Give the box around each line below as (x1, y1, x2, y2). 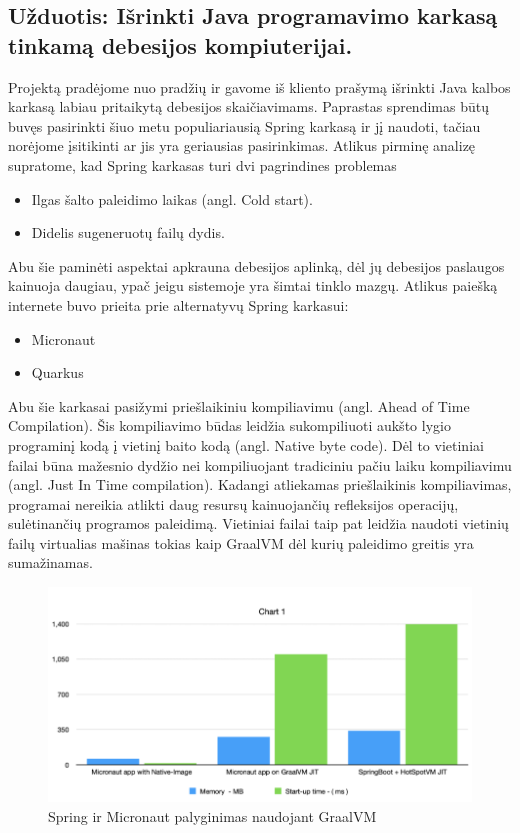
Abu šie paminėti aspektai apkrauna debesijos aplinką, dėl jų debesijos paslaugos (8, 255, 505, 276)
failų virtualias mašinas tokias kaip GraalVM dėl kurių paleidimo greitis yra (8, 532, 474, 553)
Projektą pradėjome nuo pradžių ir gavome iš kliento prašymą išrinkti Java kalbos (8, 76, 511, 97)
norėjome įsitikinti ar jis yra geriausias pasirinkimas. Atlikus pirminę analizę (8, 135, 476, 156)
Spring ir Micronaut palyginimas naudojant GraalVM (48, 805, 377, 826)
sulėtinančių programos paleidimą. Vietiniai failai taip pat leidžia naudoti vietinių (8, 513, 509, 534)
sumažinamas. (8, 552, 93, 573)
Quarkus (31, 362, 84, 383)
